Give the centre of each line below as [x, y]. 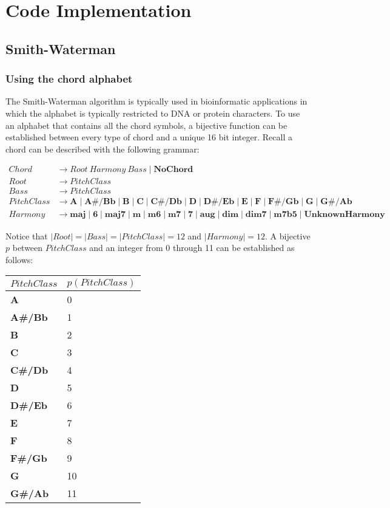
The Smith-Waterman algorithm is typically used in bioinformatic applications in [156, 101]
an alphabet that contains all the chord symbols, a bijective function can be [146, 125]
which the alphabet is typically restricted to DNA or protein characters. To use [153, 113]
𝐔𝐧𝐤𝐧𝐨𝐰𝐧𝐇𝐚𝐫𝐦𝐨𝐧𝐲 [345, 215]
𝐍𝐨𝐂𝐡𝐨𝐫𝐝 [173, 170]
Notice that [27, 235]
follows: [19, 259]
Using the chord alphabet [69, 79]
